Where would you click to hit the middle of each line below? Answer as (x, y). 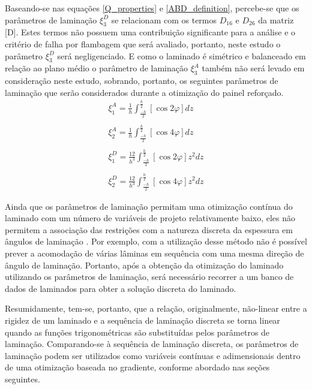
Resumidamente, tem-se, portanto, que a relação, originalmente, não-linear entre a (156, 308)
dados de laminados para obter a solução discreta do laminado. (121, 288)
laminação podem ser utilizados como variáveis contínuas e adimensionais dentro (153, 355)
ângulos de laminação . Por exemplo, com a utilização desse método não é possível (156, 241)
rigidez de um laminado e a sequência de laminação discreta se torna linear (142, 320)
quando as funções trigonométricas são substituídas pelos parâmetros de (137, 332)
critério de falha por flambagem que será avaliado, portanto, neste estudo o (143, 43)
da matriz (276, 19)
